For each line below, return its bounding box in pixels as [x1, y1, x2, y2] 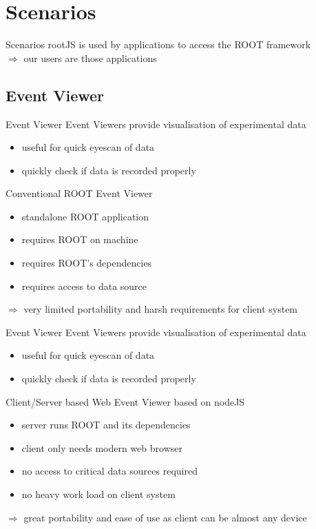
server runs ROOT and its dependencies [21, 417, 191, 432]
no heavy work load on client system [21, 487, 176, 501]
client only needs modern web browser [21, 440, 182, 455]
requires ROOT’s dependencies [21, 256, 152, 270]
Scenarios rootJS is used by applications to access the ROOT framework [6, 37, 311, 52]
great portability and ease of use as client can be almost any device [23, 510, 307, 524]
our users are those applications [23, 50, 157, 65]
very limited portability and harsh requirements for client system [23, 302, 298, 316]
